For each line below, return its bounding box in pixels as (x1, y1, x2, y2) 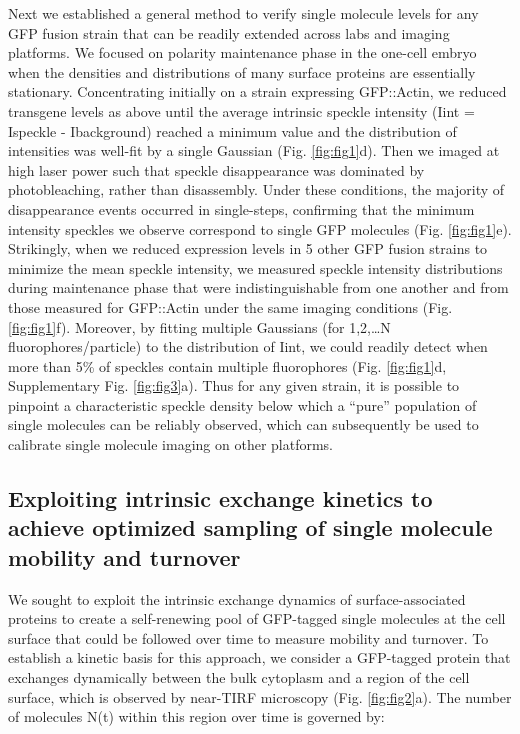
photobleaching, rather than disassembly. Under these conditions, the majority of (8, 179, 505, 200)
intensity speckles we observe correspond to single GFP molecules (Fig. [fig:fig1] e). (8, 218, 512, 239)
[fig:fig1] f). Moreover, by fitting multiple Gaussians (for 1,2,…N (8, 316, 391, 337)
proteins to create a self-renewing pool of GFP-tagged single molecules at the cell (8, 608, 506, 629)
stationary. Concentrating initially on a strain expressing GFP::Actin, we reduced (8, 81, 507, 102)
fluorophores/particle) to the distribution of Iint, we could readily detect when (8, 336, 488, 357)
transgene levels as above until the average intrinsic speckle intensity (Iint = (8, 100, 475, 121)
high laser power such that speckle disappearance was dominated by (8, 159, 425, 180)
